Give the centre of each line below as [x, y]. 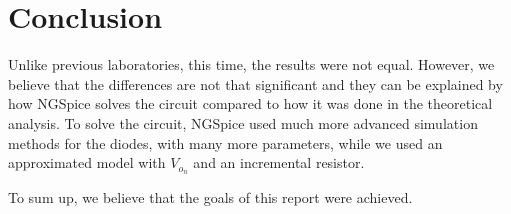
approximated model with [87, 162]
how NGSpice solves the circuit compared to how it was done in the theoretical [250, 103]
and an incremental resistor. [279, 162]
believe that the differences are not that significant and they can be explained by [255, 83]
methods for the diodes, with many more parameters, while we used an [225, 142]
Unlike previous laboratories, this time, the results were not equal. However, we [251, 64]
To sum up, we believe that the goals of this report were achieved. [210, 196]
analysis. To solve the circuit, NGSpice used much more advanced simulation [243, 122]
